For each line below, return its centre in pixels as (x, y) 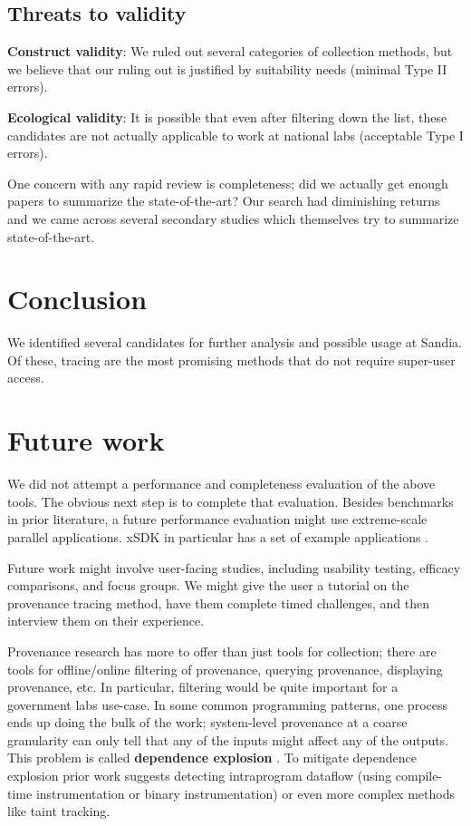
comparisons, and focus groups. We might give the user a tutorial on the (208, 585)
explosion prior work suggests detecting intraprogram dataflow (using (200, 776)
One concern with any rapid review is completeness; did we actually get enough (228, 183)
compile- (419, 776)
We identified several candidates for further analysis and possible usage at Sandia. (235, 342)
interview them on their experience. (106, 621)
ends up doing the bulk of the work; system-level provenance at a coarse (207, 722)
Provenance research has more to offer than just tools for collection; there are (222, 651)
